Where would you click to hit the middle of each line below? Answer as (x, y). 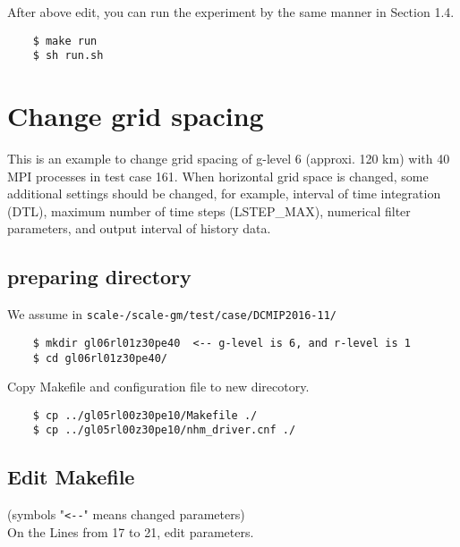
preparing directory (99, 277)
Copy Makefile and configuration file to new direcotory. (158, 387)
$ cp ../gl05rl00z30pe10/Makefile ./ (145, 415)
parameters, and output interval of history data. (139, 228)
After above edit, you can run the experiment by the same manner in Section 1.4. (231, 12)
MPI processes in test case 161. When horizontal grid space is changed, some (218, 176)
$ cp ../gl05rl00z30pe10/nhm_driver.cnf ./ (164, 430)
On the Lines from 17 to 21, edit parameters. (131, 531)
